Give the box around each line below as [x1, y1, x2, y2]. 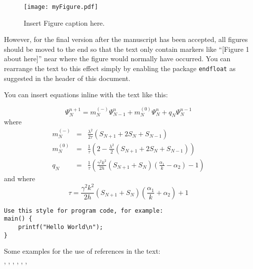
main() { [4, 215, 33, 223]
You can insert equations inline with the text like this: [4, 89, 168, 100]
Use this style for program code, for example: [4, 207, 164, 214]
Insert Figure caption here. [24, 17, 105, 28]
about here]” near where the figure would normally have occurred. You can [4, 53, 231, 64]
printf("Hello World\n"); [18, 223, 103, 231]
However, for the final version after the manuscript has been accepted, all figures [4, 34, 248, 44]
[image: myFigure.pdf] [24, 3, 98, 10]
